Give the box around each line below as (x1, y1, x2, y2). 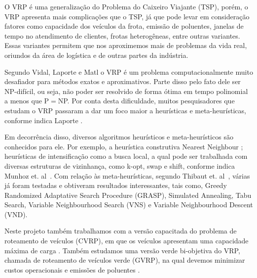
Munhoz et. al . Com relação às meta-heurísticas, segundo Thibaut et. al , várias (4, 170, 250, 181)
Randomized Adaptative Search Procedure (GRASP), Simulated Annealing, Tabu (4, 189, 252, 200)
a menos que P (4, 95, 49, 106)
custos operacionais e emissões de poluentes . (4, 264, 140, 275)
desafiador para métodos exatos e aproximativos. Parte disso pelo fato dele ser (4, 76, 241, 87)
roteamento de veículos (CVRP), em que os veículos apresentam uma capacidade (4, 235, 249, 246)
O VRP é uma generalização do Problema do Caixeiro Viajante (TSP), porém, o (4, 1, 248, 11)
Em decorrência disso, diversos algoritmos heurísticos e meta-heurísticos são (4, 132, 233, 142)
